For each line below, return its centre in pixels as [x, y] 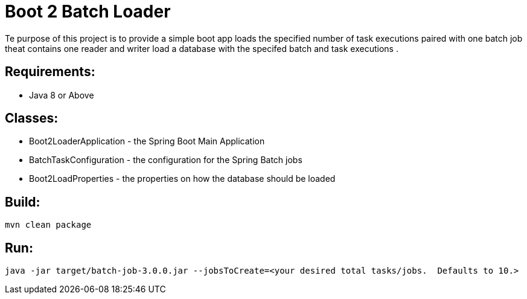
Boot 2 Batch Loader [88, 11]
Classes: [32, 118]
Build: [23, 202]
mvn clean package [48, 225]
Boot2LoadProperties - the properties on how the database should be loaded [182, 179]
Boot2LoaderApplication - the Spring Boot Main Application [147, 141]
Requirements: [50, 72]
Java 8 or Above [62, 95]
